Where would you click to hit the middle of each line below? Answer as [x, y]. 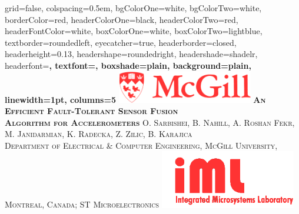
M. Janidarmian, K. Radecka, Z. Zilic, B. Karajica [99, 134]
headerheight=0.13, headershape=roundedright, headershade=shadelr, [131, 54]
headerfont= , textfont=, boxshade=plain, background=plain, [128, 65]
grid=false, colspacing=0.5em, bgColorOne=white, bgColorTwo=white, [133, 8]
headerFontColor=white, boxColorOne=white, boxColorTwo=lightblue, [134, 31]
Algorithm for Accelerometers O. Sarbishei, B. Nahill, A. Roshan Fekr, [150, 122]
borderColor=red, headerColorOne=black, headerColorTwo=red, [122, 19]
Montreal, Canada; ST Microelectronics [82, 204]
